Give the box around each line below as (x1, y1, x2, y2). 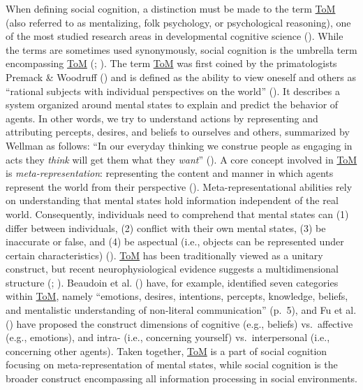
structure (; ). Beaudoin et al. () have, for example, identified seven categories (6, 275, 339, 289)
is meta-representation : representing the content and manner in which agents (6, 166, 334, 180)
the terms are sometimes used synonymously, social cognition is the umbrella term (6, 42, 357, 57)
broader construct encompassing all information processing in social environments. (6, 371, 358, 386)
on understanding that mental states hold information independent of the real (6, 193, 339, 208)
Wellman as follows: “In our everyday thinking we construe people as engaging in (6, 138, 353, 152)
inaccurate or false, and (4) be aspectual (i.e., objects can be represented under (6, 234, 344, 249)
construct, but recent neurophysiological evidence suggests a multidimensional (6, 261, 339, 276)
